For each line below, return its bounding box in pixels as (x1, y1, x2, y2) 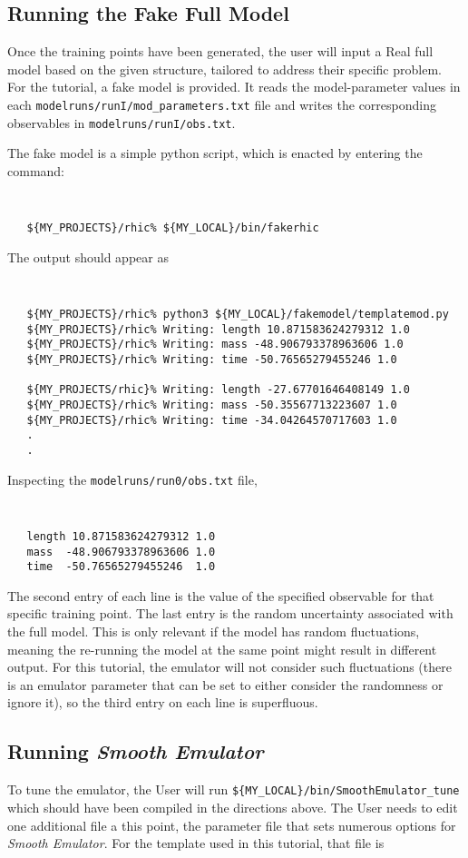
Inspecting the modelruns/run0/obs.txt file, (7, 469, 258, 488)
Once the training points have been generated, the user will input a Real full (7, 42, 434, 61)
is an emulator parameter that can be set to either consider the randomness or (7, 675, 444, 694)
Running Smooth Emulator (7, 737, 264, 765)
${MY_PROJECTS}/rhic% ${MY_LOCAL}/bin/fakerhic (26, 222, 319, 235)
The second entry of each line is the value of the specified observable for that (7, 586, 434, 605)
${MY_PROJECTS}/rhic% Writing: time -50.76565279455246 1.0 (26, 353, 397, 367)
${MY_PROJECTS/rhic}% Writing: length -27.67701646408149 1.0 (26, 383, 410, 397)
